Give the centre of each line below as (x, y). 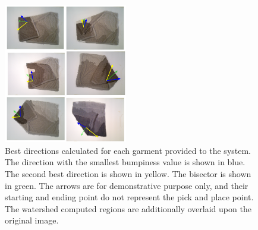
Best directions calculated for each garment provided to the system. (128, 150)
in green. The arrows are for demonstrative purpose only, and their (127, 185)
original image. (32, 220)
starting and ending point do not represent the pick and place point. (129, 197)
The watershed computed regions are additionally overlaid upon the (128, 208)
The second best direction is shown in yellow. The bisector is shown (128, 173)
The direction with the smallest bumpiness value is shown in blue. (125, 162)
